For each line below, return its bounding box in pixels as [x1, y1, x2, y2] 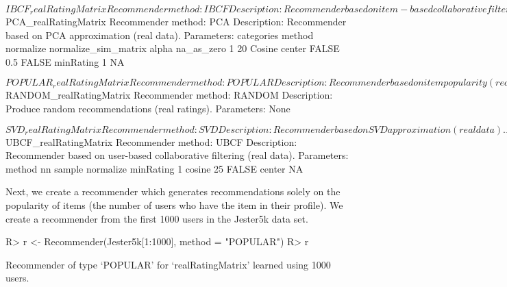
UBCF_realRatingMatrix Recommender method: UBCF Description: [5, 134, 297, 149]
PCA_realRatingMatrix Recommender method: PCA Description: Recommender [5, 14, 347, 28]
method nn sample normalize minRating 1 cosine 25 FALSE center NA [5, 161, 304, 175]
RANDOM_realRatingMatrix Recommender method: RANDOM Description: [5, 88, 333, 102]
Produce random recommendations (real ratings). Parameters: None [5, 101, 290, 115]
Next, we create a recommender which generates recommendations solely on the [5, 184, 341, 199]
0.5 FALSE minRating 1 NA [5, 54, 125, 68]
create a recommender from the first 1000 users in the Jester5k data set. [5, 211, 308, 225]
